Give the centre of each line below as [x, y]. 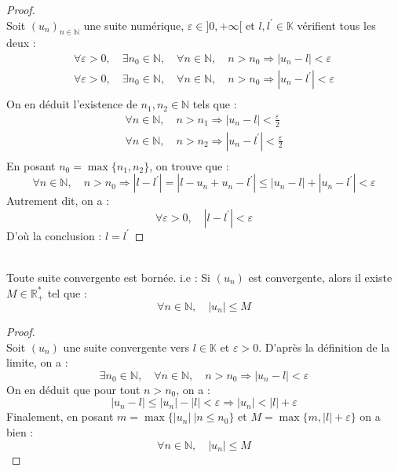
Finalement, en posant [60, 416]
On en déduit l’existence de [72, 104]
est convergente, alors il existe [320, 277]
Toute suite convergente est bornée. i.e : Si [108, 277]
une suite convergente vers [126, 347]
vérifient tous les [336, 25]
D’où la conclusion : [54, 235]
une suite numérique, [134, 25]
